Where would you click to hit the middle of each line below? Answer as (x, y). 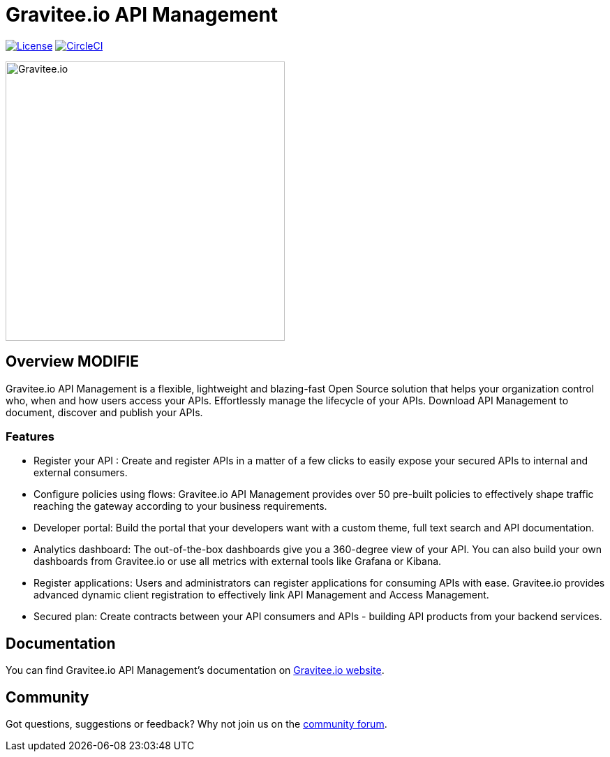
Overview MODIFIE (72, 362)
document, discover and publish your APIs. (104, 412)
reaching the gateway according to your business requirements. (180, 506)
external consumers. (81, 473)
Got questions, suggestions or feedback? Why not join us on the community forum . (196, 724)
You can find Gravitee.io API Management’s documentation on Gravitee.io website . (195, 670)
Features (30, 436)
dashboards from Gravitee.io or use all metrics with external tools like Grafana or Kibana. (238, 561)
